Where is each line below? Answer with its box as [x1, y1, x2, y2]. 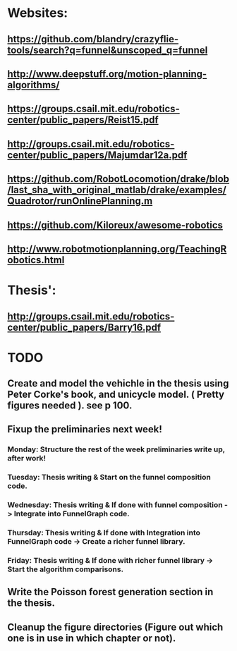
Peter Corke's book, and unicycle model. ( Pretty [7, 389, 224, 401]
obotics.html [7, 254, 65, 266]
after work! [7, 454, 47, 463]
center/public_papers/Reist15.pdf [7, 114, 159, 126]
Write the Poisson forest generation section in [7, 586, 214, 598]
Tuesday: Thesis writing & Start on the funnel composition [7, 473, 212, 482]
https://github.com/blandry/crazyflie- [7, 33, 178, 45]
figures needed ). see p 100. [7, 400, 133, 412]
